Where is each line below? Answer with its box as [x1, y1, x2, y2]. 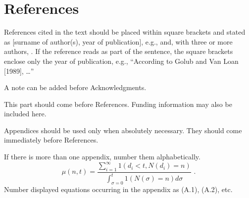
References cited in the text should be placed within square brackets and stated [4, 27, 246, 37]
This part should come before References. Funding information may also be [4, 99, 232, 109]
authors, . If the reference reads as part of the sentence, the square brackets [4, 46, 233, 56]
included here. [4, 108, 47, 119]
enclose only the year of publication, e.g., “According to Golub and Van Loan [4, 55, 239, 66]
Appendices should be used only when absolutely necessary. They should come [4, 125, 242, 135]
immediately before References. [4, 135, 99, 145]
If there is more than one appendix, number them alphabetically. [4, 151, 200, 162]
